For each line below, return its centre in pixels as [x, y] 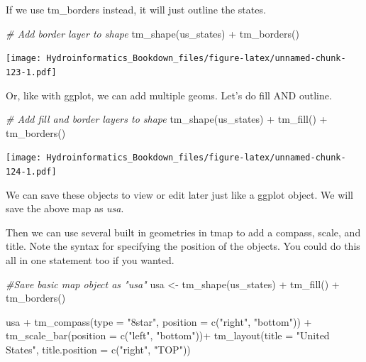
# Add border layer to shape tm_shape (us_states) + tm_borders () [152, 33]
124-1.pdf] [31, 171]
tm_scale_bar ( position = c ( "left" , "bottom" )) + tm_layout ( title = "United [168, 335]
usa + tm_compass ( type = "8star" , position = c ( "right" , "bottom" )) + [159, 321]
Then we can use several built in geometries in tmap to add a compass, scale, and [183, 232]
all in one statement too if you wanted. [90, 259]
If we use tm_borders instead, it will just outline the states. [136, 9]
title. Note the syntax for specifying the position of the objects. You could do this [183, 246]
